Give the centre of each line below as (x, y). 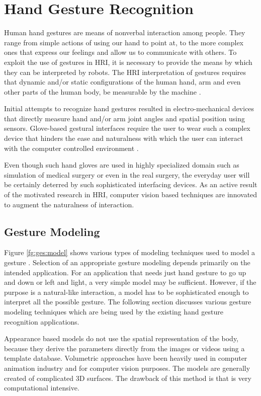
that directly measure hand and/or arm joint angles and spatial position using (124, 118)
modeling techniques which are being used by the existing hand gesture (114, 311)
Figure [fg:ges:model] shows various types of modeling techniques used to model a (129, 252)
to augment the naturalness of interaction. (69, 204)
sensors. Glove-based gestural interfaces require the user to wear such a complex (127, 128)
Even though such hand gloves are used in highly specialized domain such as (122, 165)
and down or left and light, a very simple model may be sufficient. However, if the (130, 282)
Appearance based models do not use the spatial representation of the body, (121, 338)
